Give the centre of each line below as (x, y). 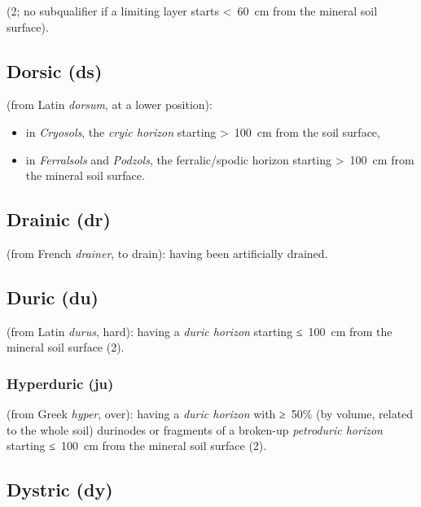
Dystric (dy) (60, 490)
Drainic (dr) (59, 219)
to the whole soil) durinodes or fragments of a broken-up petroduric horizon (195, 429)
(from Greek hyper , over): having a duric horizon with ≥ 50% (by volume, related (210, 414)
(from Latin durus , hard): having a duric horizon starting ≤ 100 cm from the (200, 331)
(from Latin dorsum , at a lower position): (110, 105)
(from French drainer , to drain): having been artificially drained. (167, 253)
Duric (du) (53, 297)
